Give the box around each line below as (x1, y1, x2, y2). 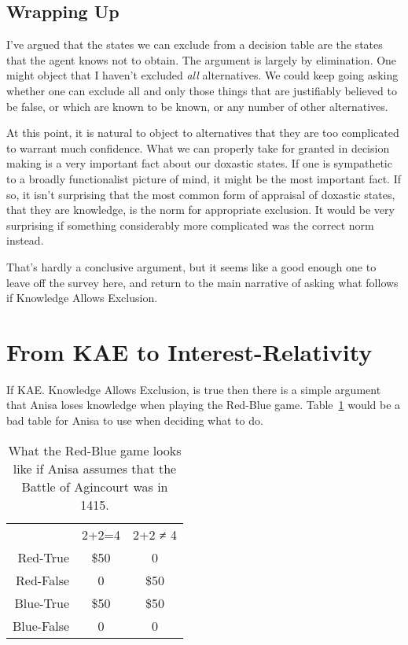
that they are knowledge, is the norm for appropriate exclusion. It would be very (6, 201, 395, 218)
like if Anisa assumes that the (13, 459, 177, 477)
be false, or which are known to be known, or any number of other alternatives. (6, 98, 388, 114)
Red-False (16, 570, 70, 589)
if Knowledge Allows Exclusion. (6, 289, 158, 306)
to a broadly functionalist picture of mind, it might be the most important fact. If (6, 170, 401, 186)
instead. (6, 232, 44, 249)
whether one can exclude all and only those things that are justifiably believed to (6, 82, 397, 98)
